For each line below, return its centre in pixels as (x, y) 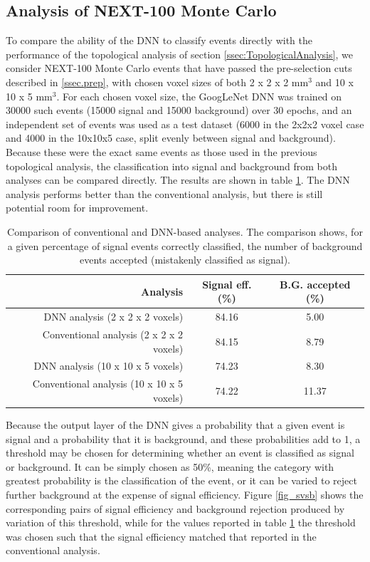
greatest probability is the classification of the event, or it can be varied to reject (181, 480)
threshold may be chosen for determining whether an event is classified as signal (180, 453)
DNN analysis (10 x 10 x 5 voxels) (109, 366)
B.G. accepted (315, 284)
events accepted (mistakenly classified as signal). (185, 260)
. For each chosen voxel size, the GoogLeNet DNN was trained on (199, 96)
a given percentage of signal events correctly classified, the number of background (185, 245)
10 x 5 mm (29, 96)
